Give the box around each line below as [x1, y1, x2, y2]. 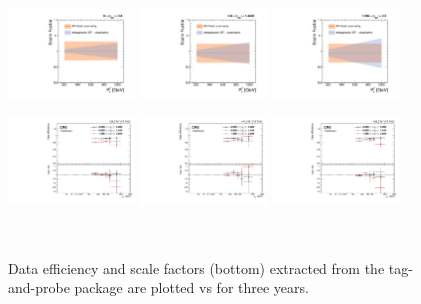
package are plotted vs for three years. [74, 277, 309, 298]
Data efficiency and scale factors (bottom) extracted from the [8, 257, 385, 278]
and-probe [8, 277, 70, 298]
